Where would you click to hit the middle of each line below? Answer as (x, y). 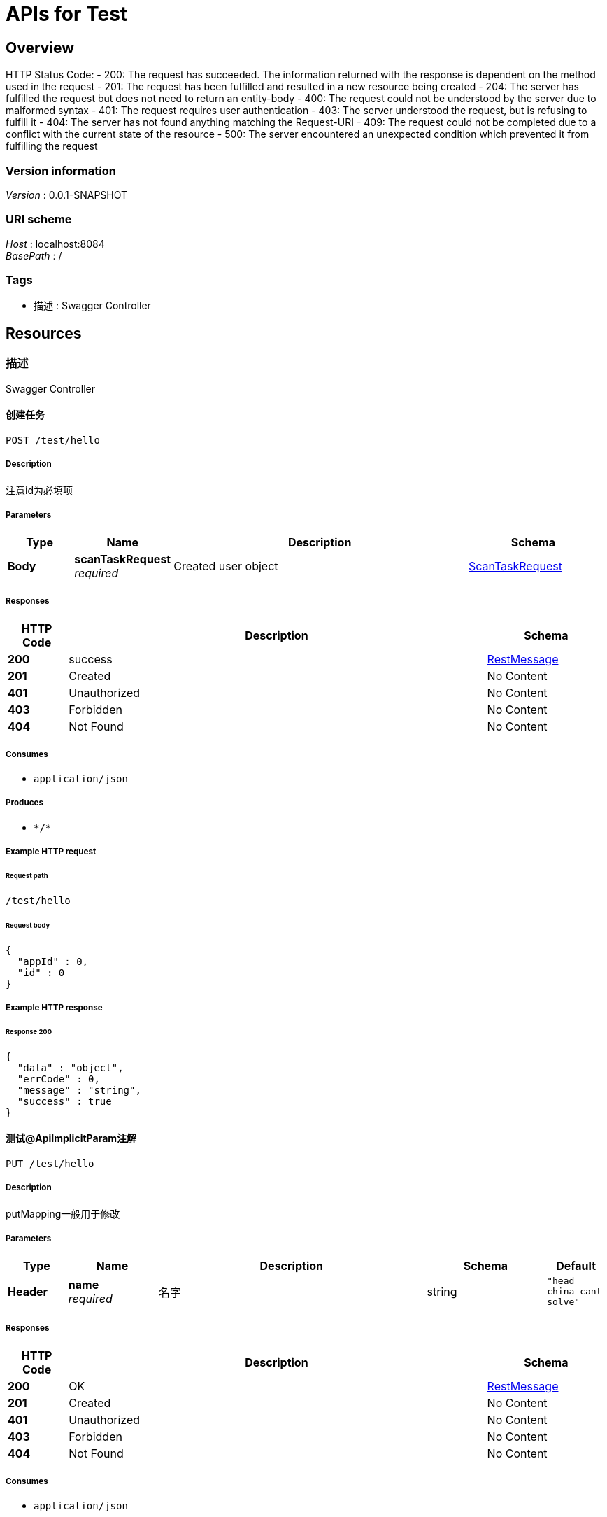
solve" (564, 1302)
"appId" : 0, (53, 961)
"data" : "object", (70, 1067)
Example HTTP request (51, 852)
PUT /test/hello (50, 1163)
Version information (61, 170)
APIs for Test (67, 14)
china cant (574, 1292)
